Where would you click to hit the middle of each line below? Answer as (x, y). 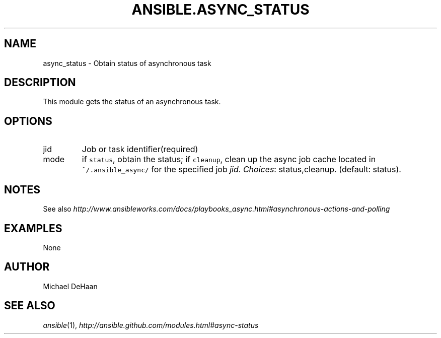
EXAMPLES (33, 228)
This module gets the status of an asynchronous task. (132, 102)
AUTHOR (27, 267)
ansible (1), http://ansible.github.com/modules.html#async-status (151, 325)
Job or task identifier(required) (140, 149)
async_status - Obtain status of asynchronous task (127, 63)
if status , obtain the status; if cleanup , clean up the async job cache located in (229, 159)
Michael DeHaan (70, 286)
